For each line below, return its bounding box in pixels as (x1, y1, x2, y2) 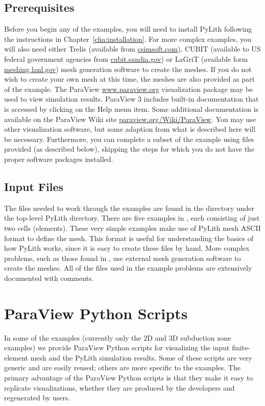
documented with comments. (4, 272, 94, 283)
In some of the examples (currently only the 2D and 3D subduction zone (4, 332, 231, 343)
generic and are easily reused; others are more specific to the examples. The (4, 362, 240, 373)
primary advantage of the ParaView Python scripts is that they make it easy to (4, 372, 253, 383)
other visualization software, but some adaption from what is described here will (4, 124, 256, 134)
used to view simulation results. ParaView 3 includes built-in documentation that (4, 93, 259, 104)
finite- (232, 342, 250, 353)
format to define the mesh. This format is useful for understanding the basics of (4, 232, 253, 243)
